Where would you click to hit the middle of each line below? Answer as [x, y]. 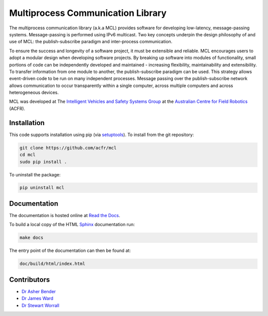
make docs [32, 238]
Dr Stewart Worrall [40, 305]
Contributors [30, 279]
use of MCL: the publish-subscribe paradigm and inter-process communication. [91, 42]
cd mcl [28, 155]
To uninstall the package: [35, 174]
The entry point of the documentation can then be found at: [70, 250]
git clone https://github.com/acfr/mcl [68, 148]
